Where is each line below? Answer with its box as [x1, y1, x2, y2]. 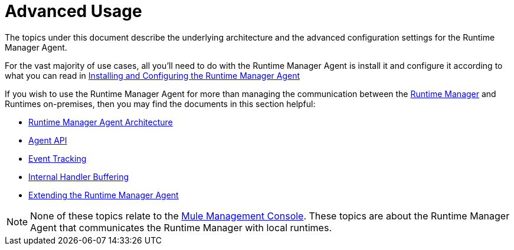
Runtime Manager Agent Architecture [28, 116, 173, 127]
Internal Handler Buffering [28, 171, 129, 182]
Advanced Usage [5, 1, 142, 21]
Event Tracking [28, 153, 87, 164]
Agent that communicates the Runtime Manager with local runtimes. [30, 221, 332, 234]
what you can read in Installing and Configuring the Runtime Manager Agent [5, 70, 300, 81]
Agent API [28, 135, 67, 145]
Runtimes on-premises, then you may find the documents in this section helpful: [5, 98, 316, 109]
